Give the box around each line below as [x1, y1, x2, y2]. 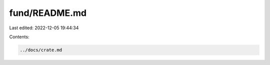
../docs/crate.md [19, 47, 62, 53]
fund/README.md [9, 7, 87, 18]
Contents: [9, 34, 29, 40]
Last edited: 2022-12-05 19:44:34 [9, 25, 79, 31]
